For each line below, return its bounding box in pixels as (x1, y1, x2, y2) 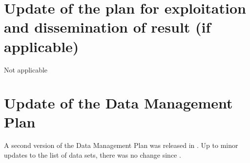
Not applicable (4, 64, 48, 74)
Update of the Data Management (4, 93, 233, 113)
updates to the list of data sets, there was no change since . (4, 150, 181, 160)
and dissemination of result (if (4, 17, 211, 37)
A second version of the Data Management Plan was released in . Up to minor (4, 140, 238, 150)
